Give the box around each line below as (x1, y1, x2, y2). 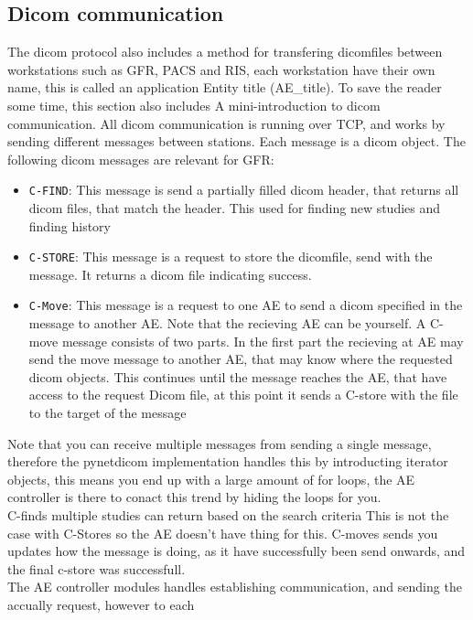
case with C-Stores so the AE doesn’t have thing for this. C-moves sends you (7, 523, 438, 542)
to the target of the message (28, 403, 187, 422)
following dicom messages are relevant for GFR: (7, 149, 274, 168)
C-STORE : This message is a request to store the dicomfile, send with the (28, 247, 433, 266)
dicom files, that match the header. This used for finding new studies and (28, 198, 441, 218)
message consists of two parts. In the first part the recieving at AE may (61, 331, 464, 350)
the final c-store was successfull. (7, 559, 186, 578)
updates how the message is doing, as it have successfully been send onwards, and (7, 541, 466, 561)
